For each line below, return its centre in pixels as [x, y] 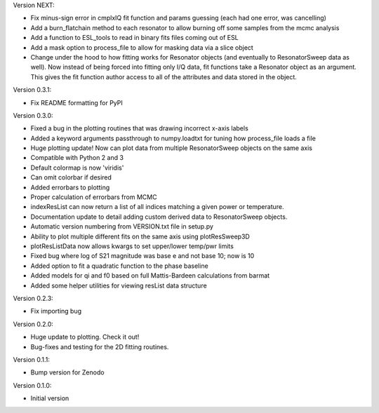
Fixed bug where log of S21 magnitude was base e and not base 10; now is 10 [142, 256]
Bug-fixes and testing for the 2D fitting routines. [100, 346]
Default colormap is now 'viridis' [77, 168]
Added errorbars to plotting [70, 187]
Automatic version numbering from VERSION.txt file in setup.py [122, 226]
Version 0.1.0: [32, 385]
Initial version [50, 398]
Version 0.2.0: [33, 324]
